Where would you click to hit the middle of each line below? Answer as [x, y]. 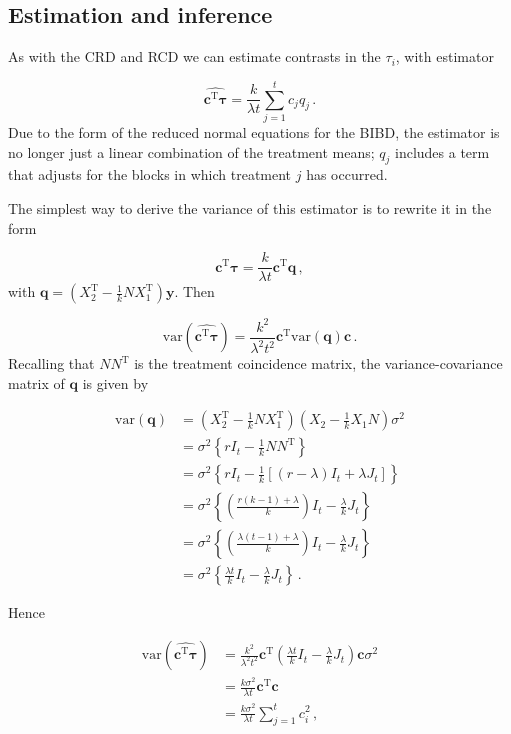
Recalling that [51, 363]
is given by [115, 382]
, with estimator [444, 56]
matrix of [36, 382]
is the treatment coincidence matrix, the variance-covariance [318, 363]
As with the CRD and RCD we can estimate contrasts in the [194, 56]
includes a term [442, 151]
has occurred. [347, 174]
